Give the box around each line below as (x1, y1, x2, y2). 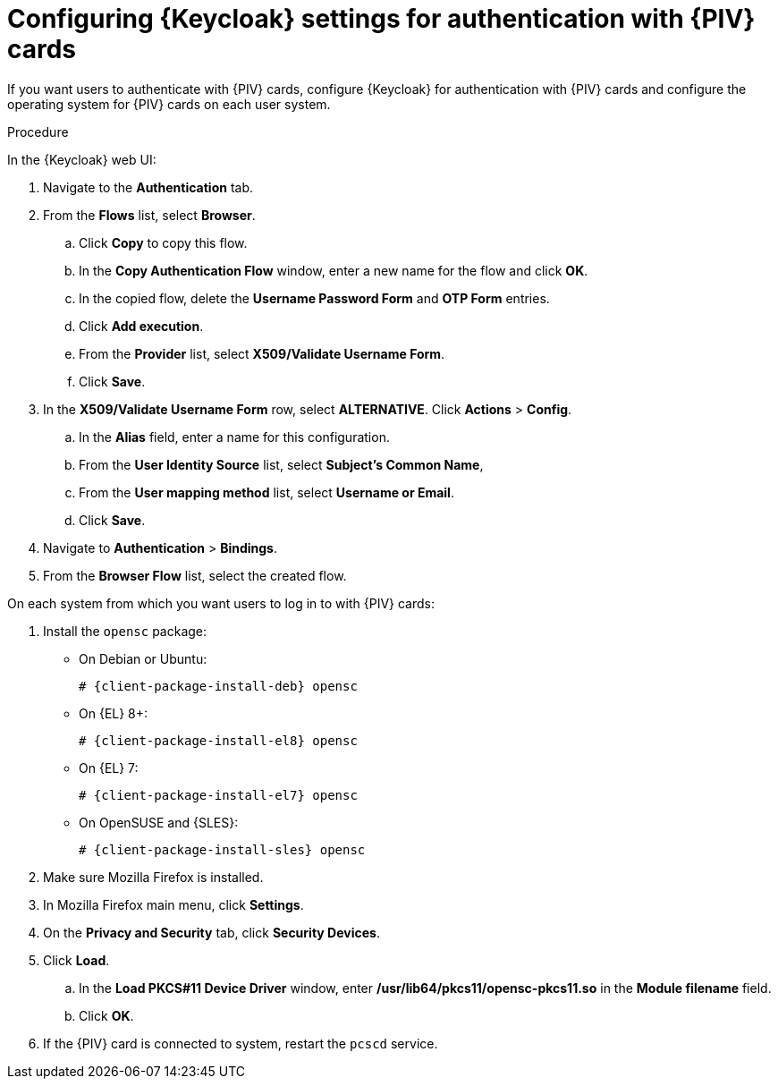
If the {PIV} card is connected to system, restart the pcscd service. (43, 1035, 438, 1051)
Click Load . (43, 952, 110, 968)
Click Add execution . (79, 318, 204, 334)
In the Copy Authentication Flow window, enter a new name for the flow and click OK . (79, 262, 588, 278)
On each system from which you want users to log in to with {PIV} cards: (7, 595, 436, 611)
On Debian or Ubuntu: (79, 650, 207, 666)
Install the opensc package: (43, 623, 207, 639)
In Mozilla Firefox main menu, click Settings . (43, 896, 304, 912)
